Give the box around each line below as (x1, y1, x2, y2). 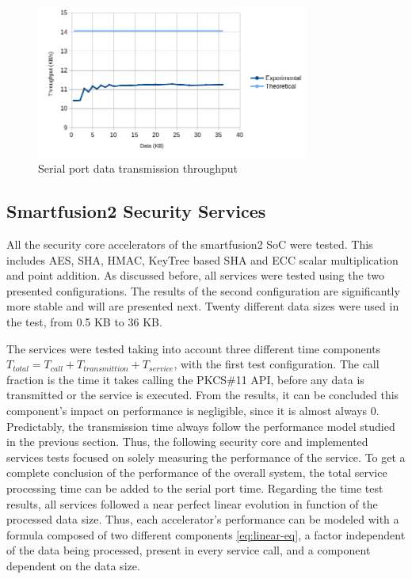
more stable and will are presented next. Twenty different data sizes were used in (6, 298, 399, 314)
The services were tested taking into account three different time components (6, 340, 381, 356)
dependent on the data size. (6, 557, 140, 573)
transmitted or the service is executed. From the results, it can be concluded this (6, 387, 399, 403)
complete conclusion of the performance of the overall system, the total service (6, 464, 387, 481)
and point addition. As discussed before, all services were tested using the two (6, 267, 385, 284)
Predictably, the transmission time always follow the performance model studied (6, 417, 395, 434)
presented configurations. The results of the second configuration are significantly (6, 282, 400, 299)
